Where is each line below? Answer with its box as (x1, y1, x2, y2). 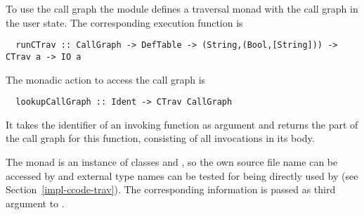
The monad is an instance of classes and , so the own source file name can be (6, 154, 338, 169)
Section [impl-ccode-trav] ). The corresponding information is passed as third (6, 182, 336, 197)
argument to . (6, 195, 65, 210)
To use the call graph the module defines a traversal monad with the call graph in (6, 1, 358, 15)
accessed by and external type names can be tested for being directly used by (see (6, 168, 358, 183)
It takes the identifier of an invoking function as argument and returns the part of (6, 117, 358, 131)
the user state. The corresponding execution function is (6, 15, 243, 30)
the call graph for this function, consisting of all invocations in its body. (6, 131, 315, 145)
